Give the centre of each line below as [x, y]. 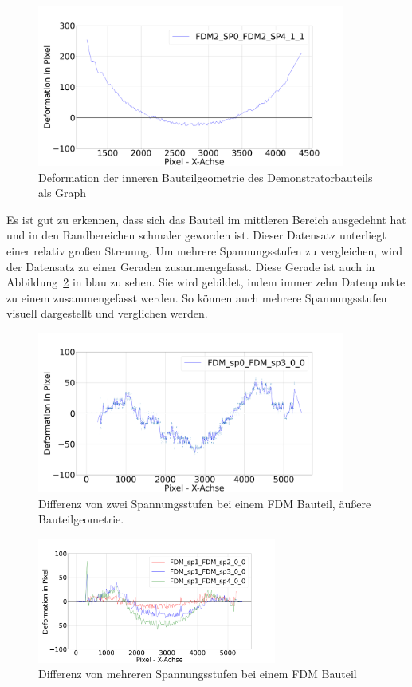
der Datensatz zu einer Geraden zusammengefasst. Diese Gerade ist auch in [191, 266]
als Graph [63, 193]
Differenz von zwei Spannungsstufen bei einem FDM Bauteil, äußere [205, 503]
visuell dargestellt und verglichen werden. [107, 313]
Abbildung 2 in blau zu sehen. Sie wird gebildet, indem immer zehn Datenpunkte [206, 282]
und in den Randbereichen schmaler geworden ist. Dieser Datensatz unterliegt [196, 235]
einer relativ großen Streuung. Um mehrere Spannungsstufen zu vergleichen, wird [205, 251]
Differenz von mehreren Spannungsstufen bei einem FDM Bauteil [198, 674]
